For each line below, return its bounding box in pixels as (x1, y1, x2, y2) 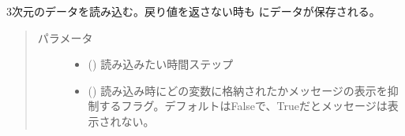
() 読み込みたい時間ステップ (88, 56, 234, 72)
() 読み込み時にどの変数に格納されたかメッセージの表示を (88, 82, 388, 98)
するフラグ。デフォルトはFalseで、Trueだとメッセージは (99, 97, 388, 114)
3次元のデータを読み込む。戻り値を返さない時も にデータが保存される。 (6, 3, 381, 19)
